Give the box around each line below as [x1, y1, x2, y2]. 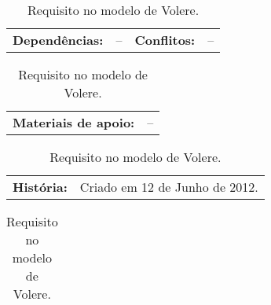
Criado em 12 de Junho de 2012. [79, 178, 258, 196]
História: [13, 178, 68, 196]
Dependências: [13, 31, 104, 49]
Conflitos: [134, 31, 196, 49]
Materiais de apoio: [13, 113, 135, 131]
